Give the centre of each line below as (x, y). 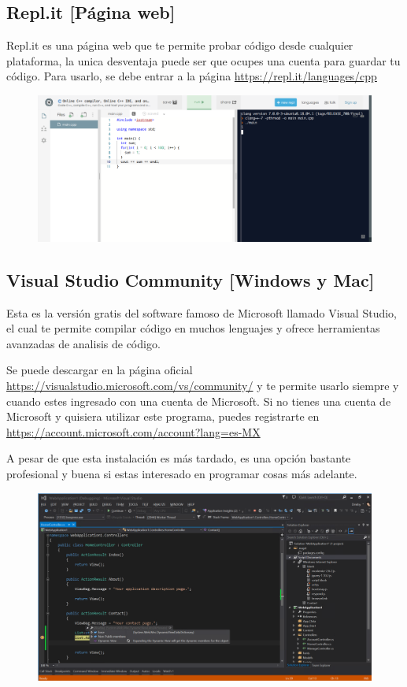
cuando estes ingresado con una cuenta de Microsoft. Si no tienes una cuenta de (199, 401)
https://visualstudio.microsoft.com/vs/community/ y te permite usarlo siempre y (203, 386)
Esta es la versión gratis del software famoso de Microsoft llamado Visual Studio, (202, 312)
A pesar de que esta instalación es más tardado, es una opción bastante (179, 458)
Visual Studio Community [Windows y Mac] (191, 279)
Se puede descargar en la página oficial (100, 370)
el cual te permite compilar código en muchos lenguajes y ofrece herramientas (193, 328)
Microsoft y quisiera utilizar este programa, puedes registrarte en (163, 416)
